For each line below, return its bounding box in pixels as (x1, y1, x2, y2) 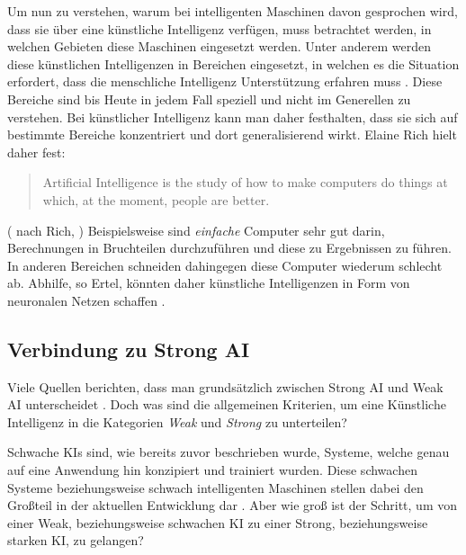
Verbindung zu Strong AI (7, 335, 250, 363)
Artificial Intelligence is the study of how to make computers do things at (42, 173, 448, 192)
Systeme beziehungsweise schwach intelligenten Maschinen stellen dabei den (7, 478, 424, 497)
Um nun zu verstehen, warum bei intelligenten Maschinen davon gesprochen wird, (7, 2, 458, 20)
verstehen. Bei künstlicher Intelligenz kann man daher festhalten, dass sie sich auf (7, 107, 458, 126)
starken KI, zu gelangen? (7, 531, 144, 550)
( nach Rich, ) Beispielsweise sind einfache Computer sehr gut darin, (7, 220, 385, 239)
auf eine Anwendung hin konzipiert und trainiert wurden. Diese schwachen (7, 461, 417, 479)
